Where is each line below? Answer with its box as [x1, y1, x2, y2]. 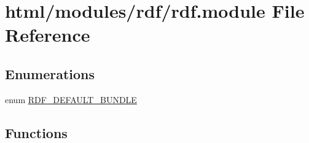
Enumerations [5, 64, 95, 83]
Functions [5, 123, 68, 142]
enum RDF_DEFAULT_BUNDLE [5, 93, 137, 106]
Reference [5, 22, 90, 47]
